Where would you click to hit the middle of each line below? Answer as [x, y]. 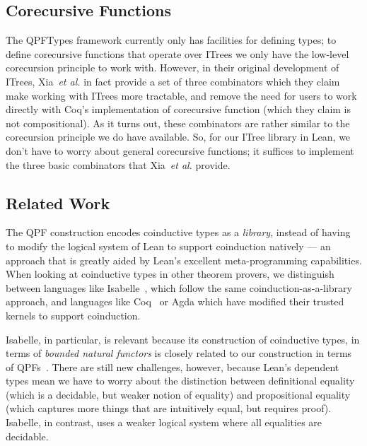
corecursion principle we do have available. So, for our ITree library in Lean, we [178, 137]
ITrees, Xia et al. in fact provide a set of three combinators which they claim [173, 81]
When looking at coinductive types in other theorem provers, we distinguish [170, 274]
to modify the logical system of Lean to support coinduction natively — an [168, 246]
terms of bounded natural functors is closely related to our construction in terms [179, 353]
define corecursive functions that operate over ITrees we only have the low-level [177, 53]
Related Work [58, 203]
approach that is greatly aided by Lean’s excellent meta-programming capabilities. [184, 260]
